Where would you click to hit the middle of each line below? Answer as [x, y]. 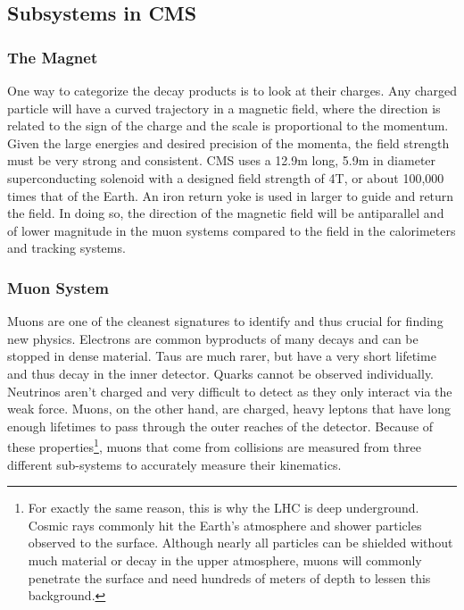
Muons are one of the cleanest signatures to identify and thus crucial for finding [225, 321]
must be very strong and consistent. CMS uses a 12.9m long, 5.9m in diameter [222, 160]
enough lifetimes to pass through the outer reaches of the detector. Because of [220, 426]
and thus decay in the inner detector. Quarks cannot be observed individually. [221, 373]
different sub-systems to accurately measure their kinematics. [174, 464]
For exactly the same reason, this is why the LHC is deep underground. [224, 508]
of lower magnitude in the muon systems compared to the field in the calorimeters [232, 230]
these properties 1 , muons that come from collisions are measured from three [214, 445]
